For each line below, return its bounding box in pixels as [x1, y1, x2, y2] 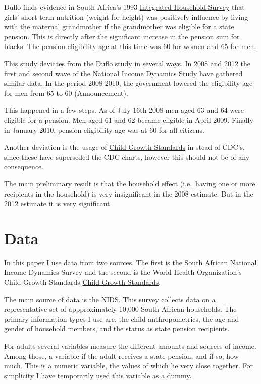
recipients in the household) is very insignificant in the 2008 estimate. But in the [4, 188, 253, 199]
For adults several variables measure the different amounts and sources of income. [4, 340, 256, 351]
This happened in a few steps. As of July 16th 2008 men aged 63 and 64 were [4, 105, 244, 115]
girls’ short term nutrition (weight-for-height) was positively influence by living [4, 11, 248, 22]
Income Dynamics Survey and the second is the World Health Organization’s [4, 267, 242, 277]
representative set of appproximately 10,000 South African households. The [4, 304, 237, 314]
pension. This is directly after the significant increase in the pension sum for [4, 31, 240, 41]
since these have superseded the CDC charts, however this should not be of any [4, 151, 250, 162]
